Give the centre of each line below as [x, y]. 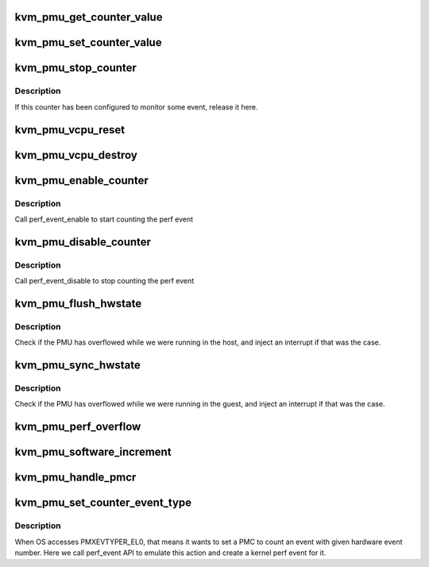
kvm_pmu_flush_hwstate [78, 303]
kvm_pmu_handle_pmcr [75, 478]
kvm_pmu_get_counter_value [89, 17]
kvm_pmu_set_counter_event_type [103, 503]
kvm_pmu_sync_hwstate [77, 365]
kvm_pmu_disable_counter [83, 242]
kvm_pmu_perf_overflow [78, 427]
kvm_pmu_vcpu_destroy [76, 155]
